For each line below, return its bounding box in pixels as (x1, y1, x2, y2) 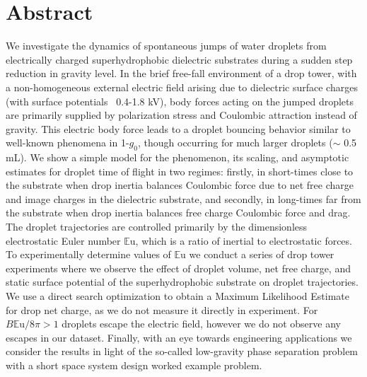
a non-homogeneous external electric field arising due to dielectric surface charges (6, 79, 358, 94)
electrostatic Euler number (6, 233, 121, 248)
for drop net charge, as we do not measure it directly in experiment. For (6, 302, 318, 317)
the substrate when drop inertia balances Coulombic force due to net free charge (6, 178, 354, 192)
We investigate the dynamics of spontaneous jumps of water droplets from (6, 38, 327, 53)
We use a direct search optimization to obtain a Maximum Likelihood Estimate (6, 289, 350, 303)
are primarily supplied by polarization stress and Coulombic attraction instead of (6, 108, 357, 122)
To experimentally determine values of (6, 247, 171, 262)
